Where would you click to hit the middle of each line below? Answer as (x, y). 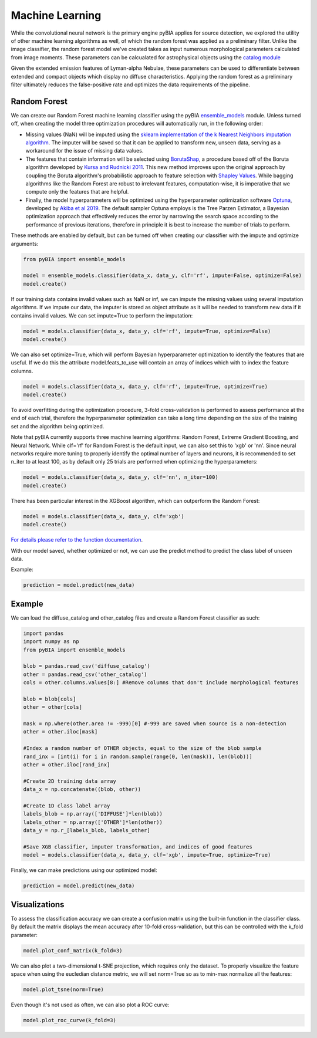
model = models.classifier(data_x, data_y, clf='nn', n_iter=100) (121, 477)
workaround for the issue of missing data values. (85, 151)
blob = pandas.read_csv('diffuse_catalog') (87, 666)
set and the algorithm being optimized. (58, 426)
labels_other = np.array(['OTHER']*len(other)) (93, 822)
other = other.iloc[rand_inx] (67, 765)
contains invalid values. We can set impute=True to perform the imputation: (102, 315)
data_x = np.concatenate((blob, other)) (82, 790)
